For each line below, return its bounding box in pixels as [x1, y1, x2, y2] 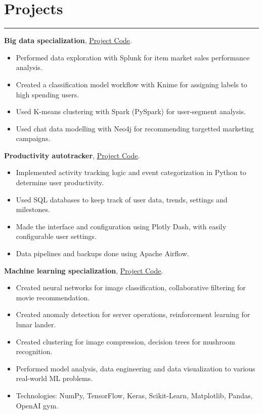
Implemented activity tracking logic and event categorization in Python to [16, 167, 246, 178]
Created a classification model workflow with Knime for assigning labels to [16, 79, 247, 89]
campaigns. [16, 133, 51, 144]
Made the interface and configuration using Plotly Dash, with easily [16, 221, 227, 231]
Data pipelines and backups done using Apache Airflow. [16, 248, 189, 259]
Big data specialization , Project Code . [4, 35, 132, 46]
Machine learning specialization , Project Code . [4, 265, 163, 275]
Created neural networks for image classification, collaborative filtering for [16, 282, 246, 293]
